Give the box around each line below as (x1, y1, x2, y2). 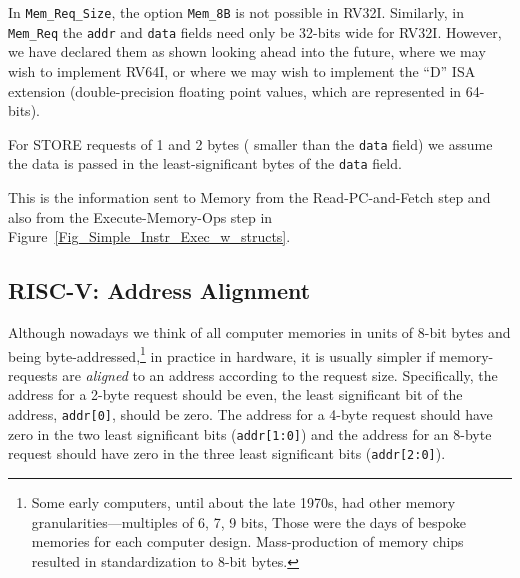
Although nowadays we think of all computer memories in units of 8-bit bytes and (8, 321, 511, 342)
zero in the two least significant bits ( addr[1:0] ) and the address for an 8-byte (8, 423, 492, 444)
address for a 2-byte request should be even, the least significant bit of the (8, 384, 463, 405)
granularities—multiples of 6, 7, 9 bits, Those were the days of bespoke (31, 511, 466, 532)
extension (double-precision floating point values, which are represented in (8, 80, 462, 101)
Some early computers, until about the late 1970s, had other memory (31, 491, 456, 512)
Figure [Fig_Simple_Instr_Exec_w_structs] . (8, 226, 291, 247)
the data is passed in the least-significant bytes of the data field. (8, 153, 402, 174)
